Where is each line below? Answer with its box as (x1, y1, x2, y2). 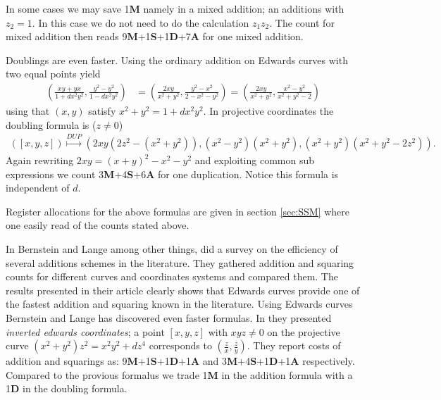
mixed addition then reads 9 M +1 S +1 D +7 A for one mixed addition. (6, 29, 304, 44)
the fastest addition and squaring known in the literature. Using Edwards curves (6, 296, 353, 311)
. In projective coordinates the (203, 104, 334, 118)
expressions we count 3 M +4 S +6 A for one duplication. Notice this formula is (6, 166, 339, 181)
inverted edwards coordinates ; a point (6, 324, 165, 339)
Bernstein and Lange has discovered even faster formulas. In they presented (6, 310, 332, 325)
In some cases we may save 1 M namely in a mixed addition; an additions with (6, 1, 344, 15)
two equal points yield (6, 66, 101, 81)
